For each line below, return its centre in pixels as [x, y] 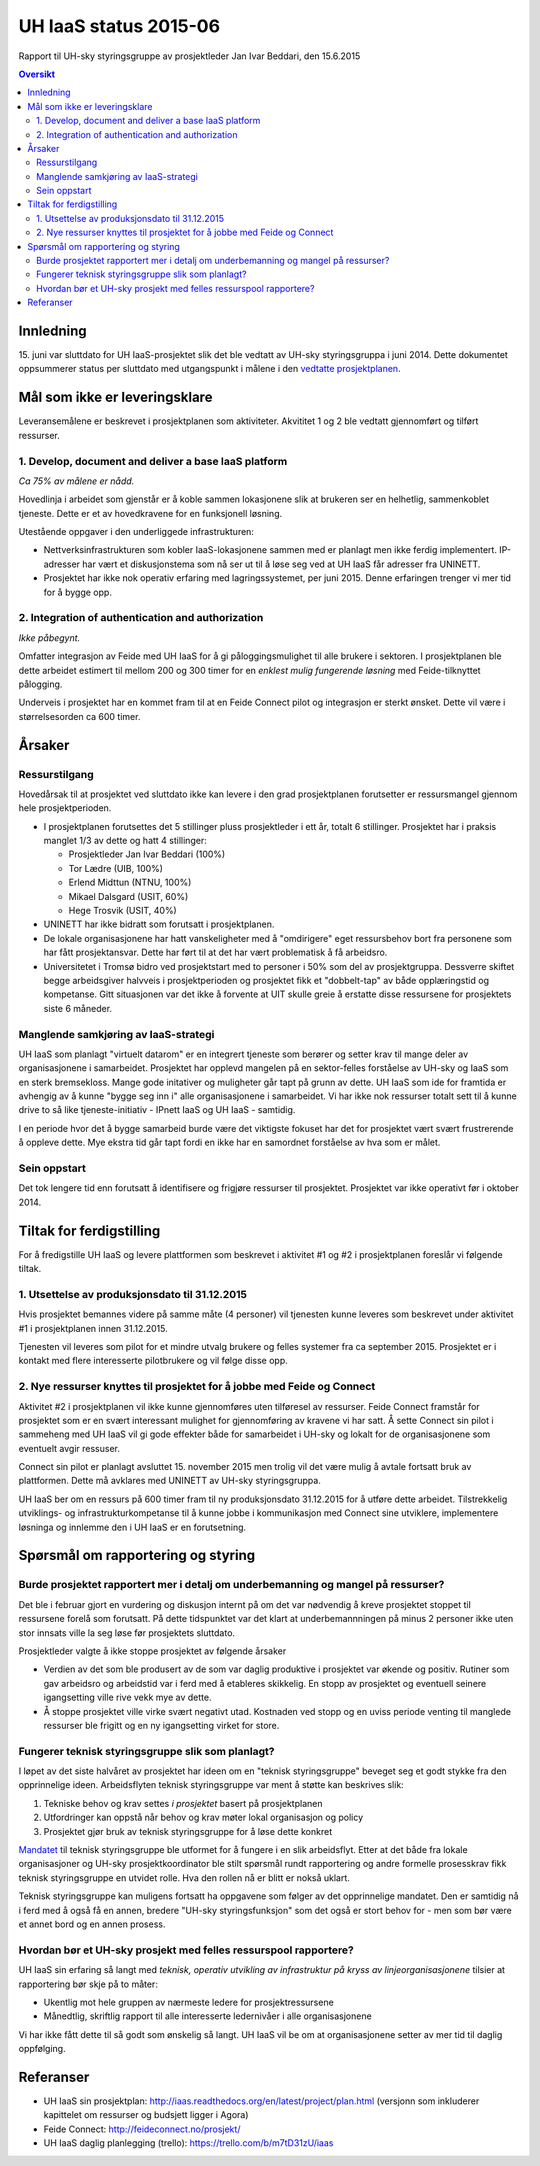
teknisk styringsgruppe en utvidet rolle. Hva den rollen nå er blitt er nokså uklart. [184, 1877]
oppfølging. [42, 2049]
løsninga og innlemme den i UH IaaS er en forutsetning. [132, 1527]
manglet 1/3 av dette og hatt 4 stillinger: [125, 841]
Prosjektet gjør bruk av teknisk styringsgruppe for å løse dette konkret [188, 1831]
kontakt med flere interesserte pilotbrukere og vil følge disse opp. [153, 1361]
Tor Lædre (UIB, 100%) [116, 868]
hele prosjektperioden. [65, 808]
